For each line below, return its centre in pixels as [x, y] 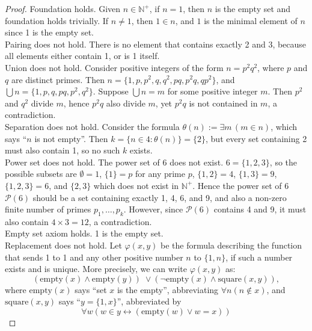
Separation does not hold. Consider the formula [92, 126]
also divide [126, 103]
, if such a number [259, 257]
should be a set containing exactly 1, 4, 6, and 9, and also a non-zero [160, 197]
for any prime [160, 174]
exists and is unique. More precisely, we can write [96, 269]
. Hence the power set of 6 [241, 185]
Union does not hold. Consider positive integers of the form [114, 67]
